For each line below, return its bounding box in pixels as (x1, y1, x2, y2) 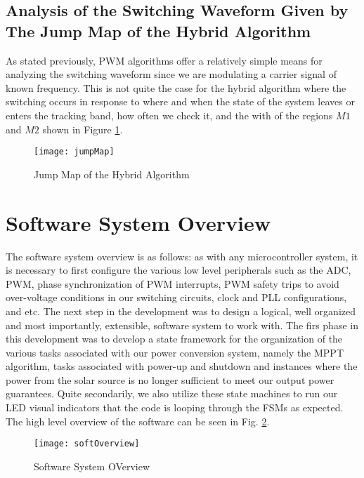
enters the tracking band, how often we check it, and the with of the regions (6, 107, 333, 122)
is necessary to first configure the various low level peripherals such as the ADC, (6, 263, 351, 277)
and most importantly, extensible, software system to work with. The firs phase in (6, 317, 358, 332)
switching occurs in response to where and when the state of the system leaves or (6, 94, 355, 109)
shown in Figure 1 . (42, 121, 123, 136)
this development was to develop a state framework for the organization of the (6, 331, 343, 346)
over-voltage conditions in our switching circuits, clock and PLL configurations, (6, 290, 347, 305)
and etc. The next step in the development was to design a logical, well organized (6, 303, 356, 318)
